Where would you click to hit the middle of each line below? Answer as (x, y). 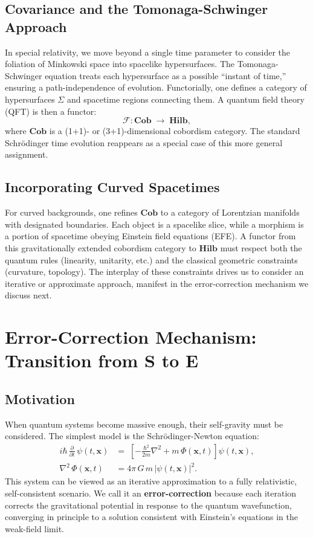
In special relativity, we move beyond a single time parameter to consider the (148, 52)
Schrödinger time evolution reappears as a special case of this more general (144, 142)
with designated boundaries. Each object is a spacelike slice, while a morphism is (154, 224)
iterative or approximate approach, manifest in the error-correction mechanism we (157, 283)
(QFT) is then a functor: (51, 111)
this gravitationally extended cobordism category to (101, 247)
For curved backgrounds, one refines (71, 212)
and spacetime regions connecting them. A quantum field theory (186, 99)
